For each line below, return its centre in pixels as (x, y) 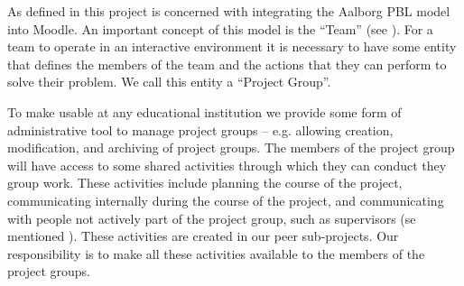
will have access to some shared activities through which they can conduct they (227, 165)
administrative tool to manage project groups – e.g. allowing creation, (200, 129)
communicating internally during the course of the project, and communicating (226, 200)
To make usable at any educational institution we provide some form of (204, 111)
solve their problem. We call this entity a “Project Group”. (169, 82)
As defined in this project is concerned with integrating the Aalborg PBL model (229, 11)
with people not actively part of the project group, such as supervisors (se (212, 218)
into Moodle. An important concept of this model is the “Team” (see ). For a (220, 28)
